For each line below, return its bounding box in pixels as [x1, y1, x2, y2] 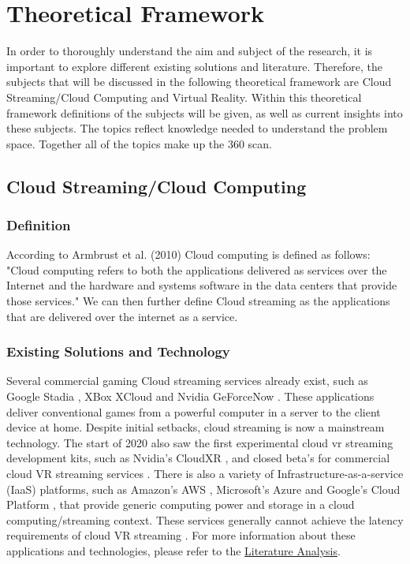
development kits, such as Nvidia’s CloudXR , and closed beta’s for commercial [6, 450, 390, 466]
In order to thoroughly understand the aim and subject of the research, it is [6, 43, 373, 59]
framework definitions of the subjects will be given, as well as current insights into [6, 104, 403, 121]
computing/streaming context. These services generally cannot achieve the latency [6, 511, 404, 528]
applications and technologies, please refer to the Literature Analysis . [6, 543, 341, 558]
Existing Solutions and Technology [6, 342, 230, 361]
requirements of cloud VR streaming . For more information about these [6, 527, 356, 543]
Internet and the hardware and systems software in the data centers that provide [6, 277, 397, 293]
